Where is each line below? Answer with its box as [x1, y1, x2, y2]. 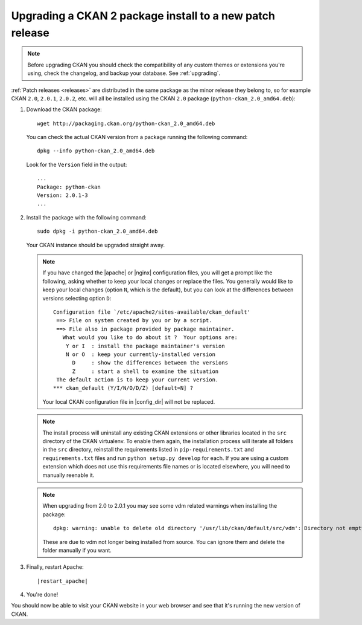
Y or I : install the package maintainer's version [65, 342, 226, 349]
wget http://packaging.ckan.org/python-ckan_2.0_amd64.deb [37, 120, 215, 127]
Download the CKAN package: [26, 106, 102, 113]
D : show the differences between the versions [72, 360, 229, 366]
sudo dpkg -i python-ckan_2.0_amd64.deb [37, 228, 158, 235]
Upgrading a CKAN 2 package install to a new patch [11, 9, 276, 22]
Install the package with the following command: [26, 213, 147, 221]
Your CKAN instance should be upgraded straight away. [26, 241, 165, 248]
